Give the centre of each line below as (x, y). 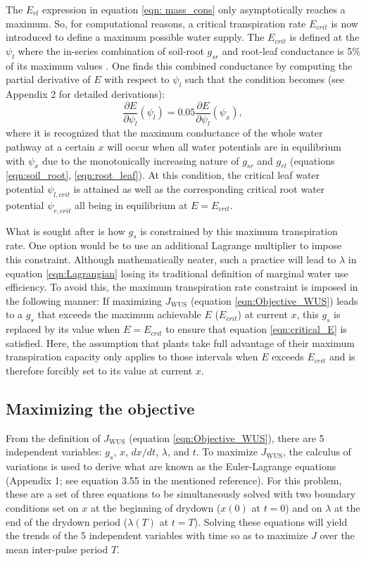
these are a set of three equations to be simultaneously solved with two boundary (181, 494)
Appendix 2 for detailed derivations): (86, 93)
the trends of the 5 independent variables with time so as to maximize (157, 535)
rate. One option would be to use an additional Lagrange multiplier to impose (174, 245)
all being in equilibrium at (131, 204)
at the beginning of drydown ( (156, 507)
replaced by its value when (63, 329)
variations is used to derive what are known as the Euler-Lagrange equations (171, 466)
